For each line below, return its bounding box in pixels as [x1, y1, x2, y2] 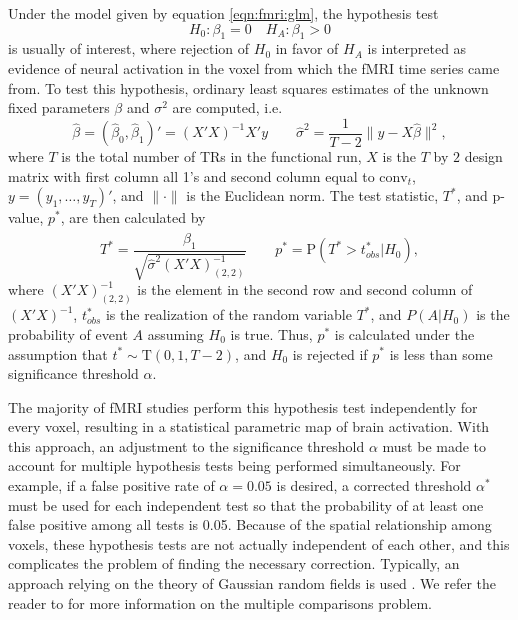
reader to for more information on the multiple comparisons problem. [8, 592, 432, 613]
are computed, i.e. [172, 97, 283, 118]
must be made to [382, 435, 487, 456]
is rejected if [292, 343, 368, 364]
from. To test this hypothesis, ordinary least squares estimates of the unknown [8, 77, 489, 98]
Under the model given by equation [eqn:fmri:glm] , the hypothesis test [8, 3, 439, 23]
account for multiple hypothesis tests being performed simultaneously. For [8, 455, 461, 476]
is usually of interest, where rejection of [8, 38, 250, 59]
